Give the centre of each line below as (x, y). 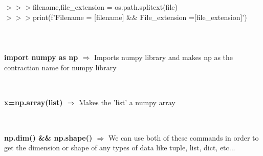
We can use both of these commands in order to (183, 137)
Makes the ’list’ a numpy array (127, 102)
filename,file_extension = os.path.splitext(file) (105, 7)
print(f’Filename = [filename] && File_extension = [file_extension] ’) (140, 17)
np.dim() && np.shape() (48, 137)
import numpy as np (41, 57)
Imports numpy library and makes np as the (163, 57)
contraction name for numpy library (60, 67)
